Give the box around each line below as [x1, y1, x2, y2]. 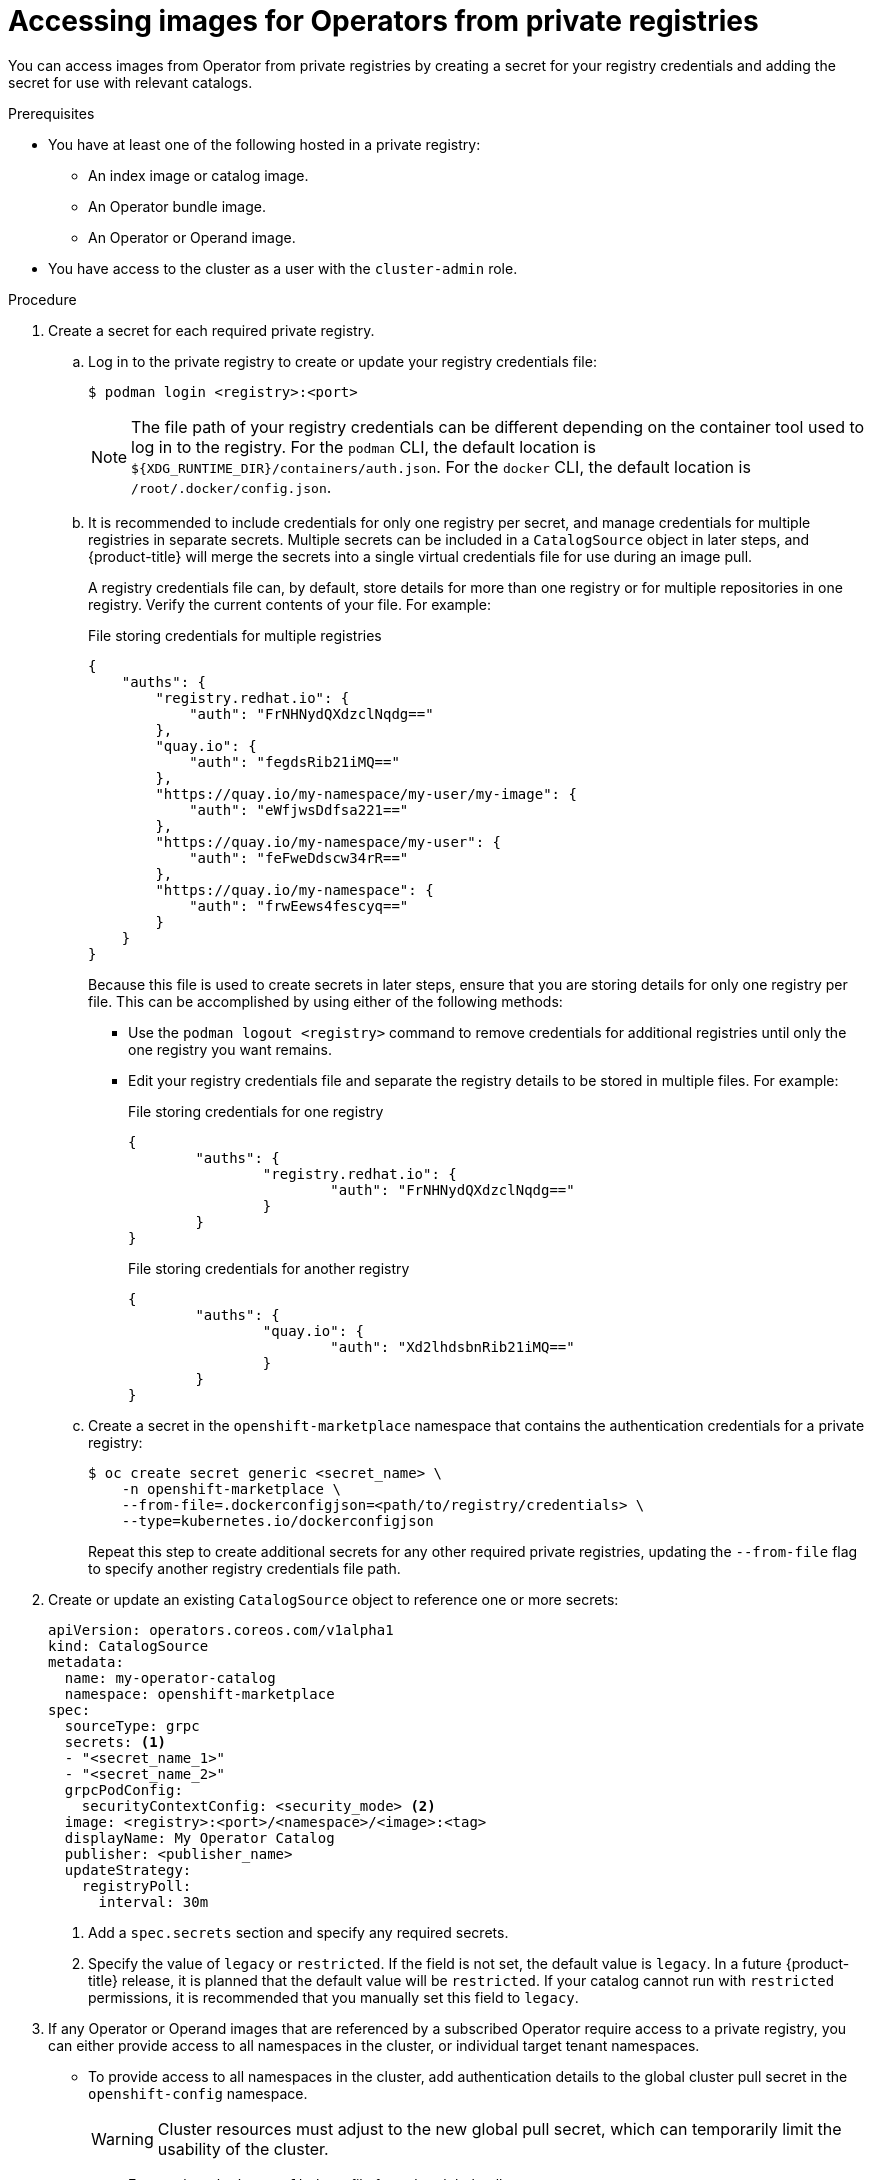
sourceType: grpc [64, 1717, 200, 1734]
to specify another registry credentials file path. [88, 1559, 401, 1577]
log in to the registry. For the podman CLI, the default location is [131, 436, 596, 457]
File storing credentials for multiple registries [88, 626, 382, 644]
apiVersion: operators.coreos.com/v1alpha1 [48, 1621, 394, 1638]
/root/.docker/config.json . [131, 476, 332, 497]
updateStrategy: [64, 1861, 192, 1878]
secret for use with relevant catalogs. [8, 73, 253, 91]
